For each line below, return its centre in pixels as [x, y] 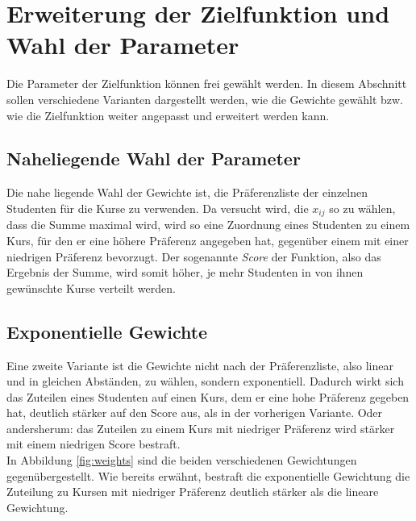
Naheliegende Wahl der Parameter [154, 158]
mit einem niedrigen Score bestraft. [94, 444]
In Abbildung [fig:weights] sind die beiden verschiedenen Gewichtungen [182, 460]
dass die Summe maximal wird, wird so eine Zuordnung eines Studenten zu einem [208, 225]
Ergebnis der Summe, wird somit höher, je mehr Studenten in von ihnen [185, 272]
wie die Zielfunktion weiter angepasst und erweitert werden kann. [168, 115]
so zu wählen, [362, 208]
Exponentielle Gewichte [107, 331]
